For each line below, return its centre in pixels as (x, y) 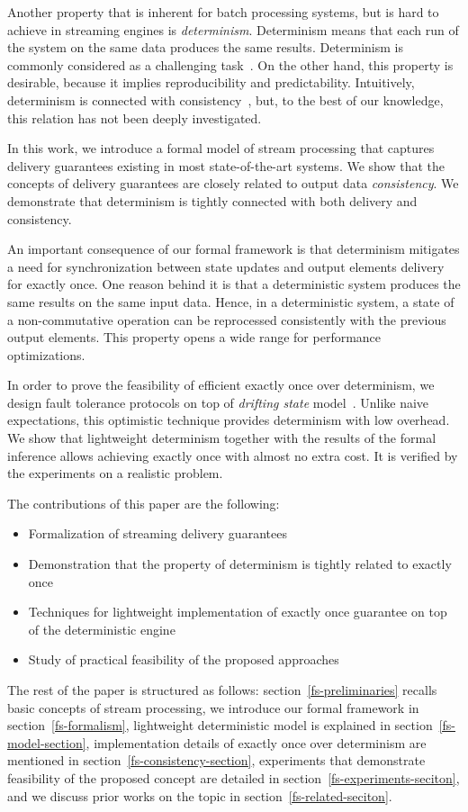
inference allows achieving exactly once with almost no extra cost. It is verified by (233, 455)
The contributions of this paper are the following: (144, 503)
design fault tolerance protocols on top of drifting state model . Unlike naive (218, 402)
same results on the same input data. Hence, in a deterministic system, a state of (231, 301)
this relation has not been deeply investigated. (135, 117)
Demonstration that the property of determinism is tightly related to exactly (240, 564)
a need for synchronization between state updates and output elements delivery (226, 266)
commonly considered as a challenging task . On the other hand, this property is (230, 64)
